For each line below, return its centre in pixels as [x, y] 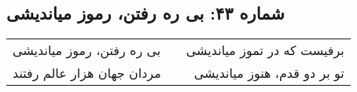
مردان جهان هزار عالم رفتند [87, 73]
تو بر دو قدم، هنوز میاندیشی [269, 73]
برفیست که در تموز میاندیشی [265, 50]
